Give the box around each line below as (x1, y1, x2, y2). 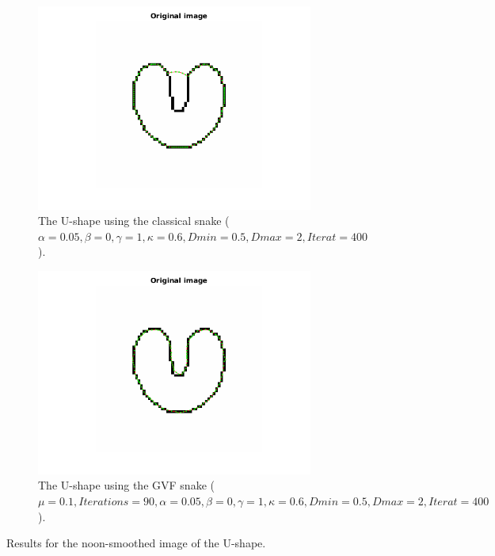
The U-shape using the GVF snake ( (38, 477, 215, 493)
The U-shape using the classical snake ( (38, 212, 230, 229)
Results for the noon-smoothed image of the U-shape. (6, 535, 266, 551)
